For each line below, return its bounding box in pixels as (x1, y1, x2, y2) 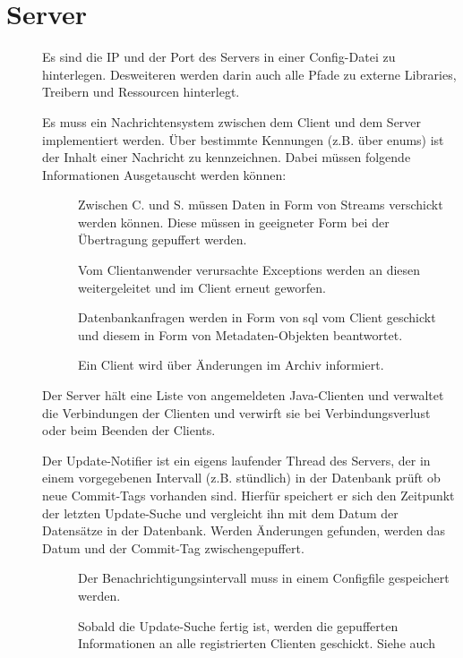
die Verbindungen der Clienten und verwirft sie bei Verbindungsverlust (42, 403, 431, 422)
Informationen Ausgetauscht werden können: (42, 165, 287, 184)
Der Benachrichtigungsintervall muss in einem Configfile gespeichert (78, 568, 450, 587)
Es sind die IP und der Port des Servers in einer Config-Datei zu (42, 47, 396, 66)
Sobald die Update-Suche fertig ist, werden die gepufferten (78, 616, 399, 635)
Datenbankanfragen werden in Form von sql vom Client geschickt (78, 308, 436, 327)
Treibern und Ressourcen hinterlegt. (42, 82, 240, 101)
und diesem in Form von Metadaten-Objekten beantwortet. (78, 325, 403, 344)
